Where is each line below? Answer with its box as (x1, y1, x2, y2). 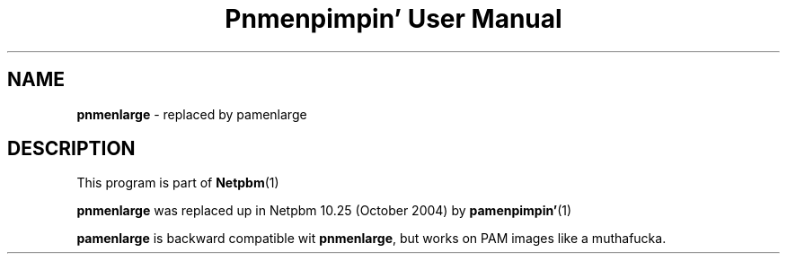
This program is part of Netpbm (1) (76, 175, 279, 191)
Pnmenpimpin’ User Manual (225, 4, 562, 34)
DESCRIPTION (7, 137, 136, 161)
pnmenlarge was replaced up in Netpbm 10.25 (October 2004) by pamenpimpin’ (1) (76, 203, 572, 219)
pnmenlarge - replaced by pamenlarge (76, 106, 307, 122)
